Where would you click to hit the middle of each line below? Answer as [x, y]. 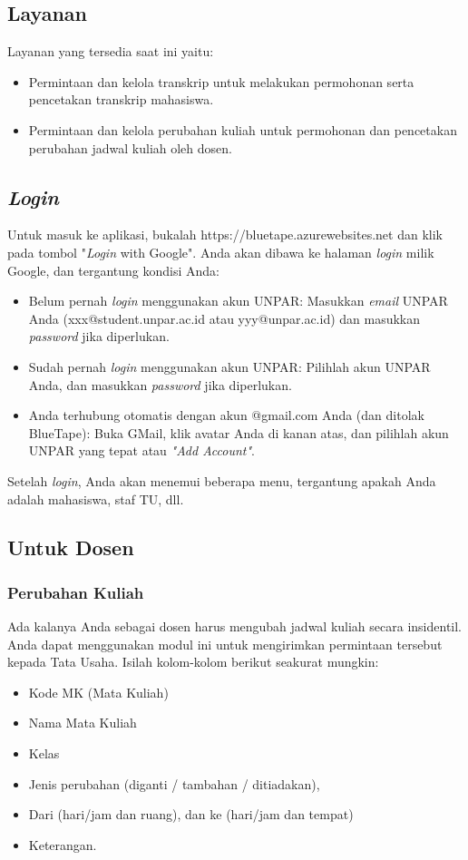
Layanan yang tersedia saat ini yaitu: [111, 51]
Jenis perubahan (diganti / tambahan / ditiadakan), [174, 783]
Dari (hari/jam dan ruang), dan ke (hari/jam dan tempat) [191, 814]
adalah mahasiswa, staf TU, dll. [96, 498]
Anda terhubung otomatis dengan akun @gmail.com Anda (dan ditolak [226, 415]
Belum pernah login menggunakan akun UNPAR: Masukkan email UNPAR [238, 301]
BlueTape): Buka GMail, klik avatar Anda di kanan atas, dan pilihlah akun [239, 432]
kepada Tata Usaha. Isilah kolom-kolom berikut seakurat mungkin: [193, 662]
